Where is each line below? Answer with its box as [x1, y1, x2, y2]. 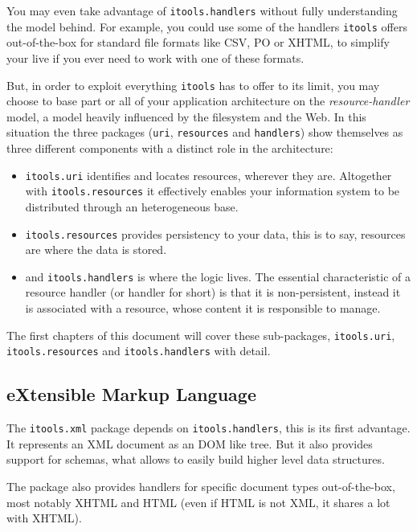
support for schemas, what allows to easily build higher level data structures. [6, 451, 385, 468]
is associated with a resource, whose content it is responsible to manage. [25, 300, 381, 316]
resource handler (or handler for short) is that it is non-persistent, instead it [25, 284, 401, 301]
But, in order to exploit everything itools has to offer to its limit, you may [6, 76, 380, 93]
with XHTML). [6, 509, 82, 526]
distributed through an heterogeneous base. [25, 198, 239, 215]
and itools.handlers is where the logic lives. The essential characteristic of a [25, 268, 411, 284]
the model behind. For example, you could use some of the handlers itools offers [6, 18, 407, 35]
